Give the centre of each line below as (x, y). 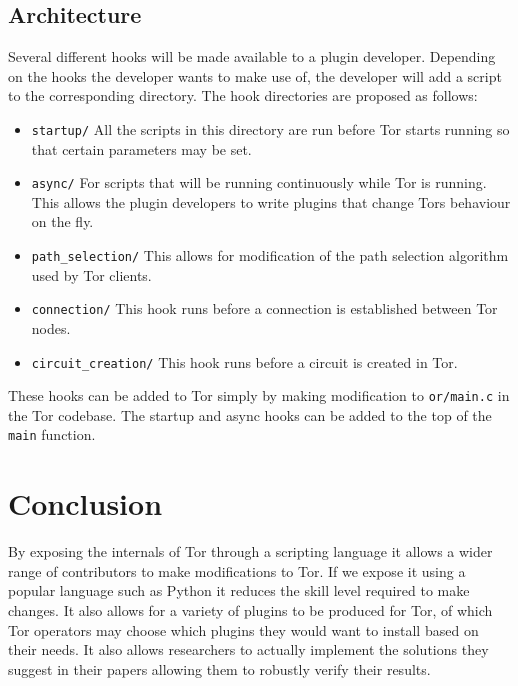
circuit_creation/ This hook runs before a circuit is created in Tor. (244, 361)
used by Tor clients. (91, 274)
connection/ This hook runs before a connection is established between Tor (264, 308)
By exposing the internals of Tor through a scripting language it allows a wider (250, 551)
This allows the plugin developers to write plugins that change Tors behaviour (271, 201)
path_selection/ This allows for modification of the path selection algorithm (270, 255)
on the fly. (62, 221)
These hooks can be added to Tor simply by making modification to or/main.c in (259, 395)
